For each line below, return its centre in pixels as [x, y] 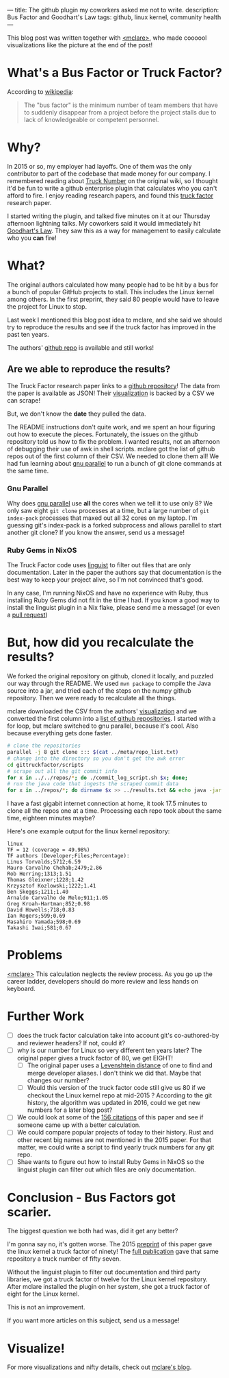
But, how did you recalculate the [100, 642]
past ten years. [28, 334]
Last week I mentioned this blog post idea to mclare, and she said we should [114, 320]
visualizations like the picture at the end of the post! [80, 45]
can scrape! [24, 400]
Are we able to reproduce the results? [89, 369]
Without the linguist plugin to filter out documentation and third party [104, 1272]
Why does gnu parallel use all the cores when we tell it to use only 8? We [110, 503]
